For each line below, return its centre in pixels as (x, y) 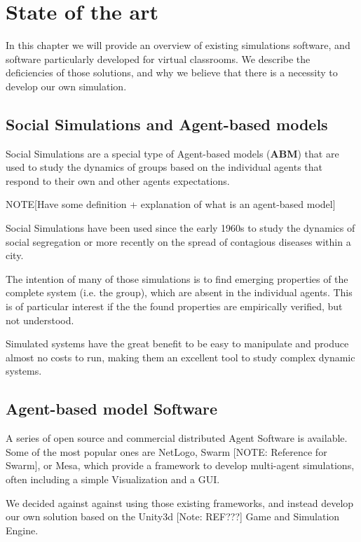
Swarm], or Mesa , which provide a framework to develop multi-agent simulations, (180, 465)
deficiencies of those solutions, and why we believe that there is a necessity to (172, 72)
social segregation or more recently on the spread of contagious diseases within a (178, 241)
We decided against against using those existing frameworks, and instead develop (180, 502)
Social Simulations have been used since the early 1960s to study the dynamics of (180, 228)
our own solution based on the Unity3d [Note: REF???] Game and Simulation (173, 516)
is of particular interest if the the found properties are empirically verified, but (174, 306)
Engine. (22, 530)
